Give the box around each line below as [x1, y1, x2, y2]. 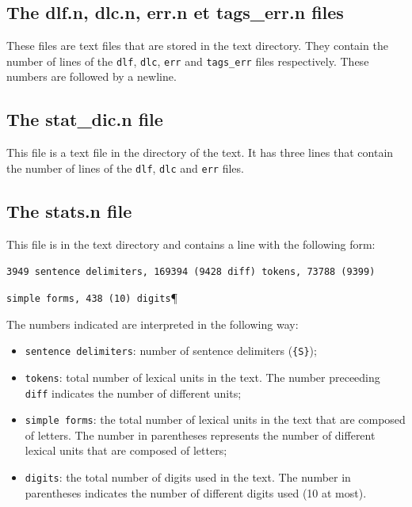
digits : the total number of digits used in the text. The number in [25, 469, 351, 486]
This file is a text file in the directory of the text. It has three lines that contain [6, 144, 394, 161]
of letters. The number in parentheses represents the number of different [25, 426, 376, 443]
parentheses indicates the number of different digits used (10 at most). [25, 484, 367, 501]
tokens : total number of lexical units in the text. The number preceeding [25, 368, 380, 385]
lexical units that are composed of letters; [25, 442, 227, 459]
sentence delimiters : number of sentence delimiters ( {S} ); [25, 342, 317, 359]
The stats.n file [6, 198, 132, 223]
